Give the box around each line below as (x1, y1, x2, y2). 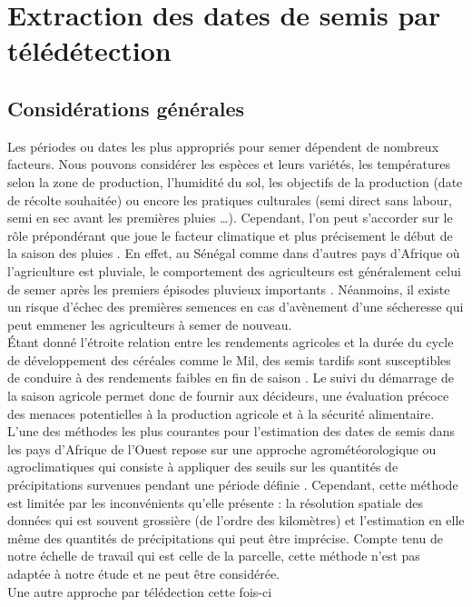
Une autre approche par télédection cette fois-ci (7, 582, 272, 601)
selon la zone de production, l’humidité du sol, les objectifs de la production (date (7, 172, 463, 191)
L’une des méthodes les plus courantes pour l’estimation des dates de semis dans (7, 422, 456, 441)
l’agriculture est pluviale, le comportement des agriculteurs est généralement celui (7, 261, 461, 280)
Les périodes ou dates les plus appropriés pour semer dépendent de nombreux (7, 136, 439, 155)
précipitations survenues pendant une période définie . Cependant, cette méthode (7, 475, 458, 494)
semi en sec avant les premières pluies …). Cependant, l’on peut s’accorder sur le (7, 208, 453, 227)
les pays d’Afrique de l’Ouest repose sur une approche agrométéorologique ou (7, 439, 437, 458)
